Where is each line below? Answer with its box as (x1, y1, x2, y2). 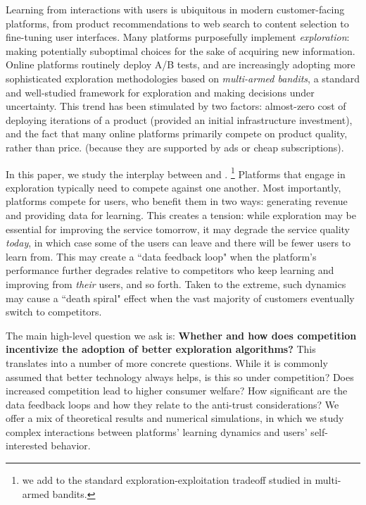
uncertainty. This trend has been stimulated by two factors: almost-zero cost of (6, 99, 346, 113)
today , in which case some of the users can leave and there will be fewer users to (6, 235, 351, 250)
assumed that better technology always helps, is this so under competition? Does (6, 369, 354, 384)
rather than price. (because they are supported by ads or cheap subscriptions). (6, 139, 344, 154)
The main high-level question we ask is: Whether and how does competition (6, 328, 357, 342)
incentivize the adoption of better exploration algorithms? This (6, 342, 316, 356)
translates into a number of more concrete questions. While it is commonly (6, 355, 328, 370)
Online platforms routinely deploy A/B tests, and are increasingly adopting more (6, 57, 355, 72)
